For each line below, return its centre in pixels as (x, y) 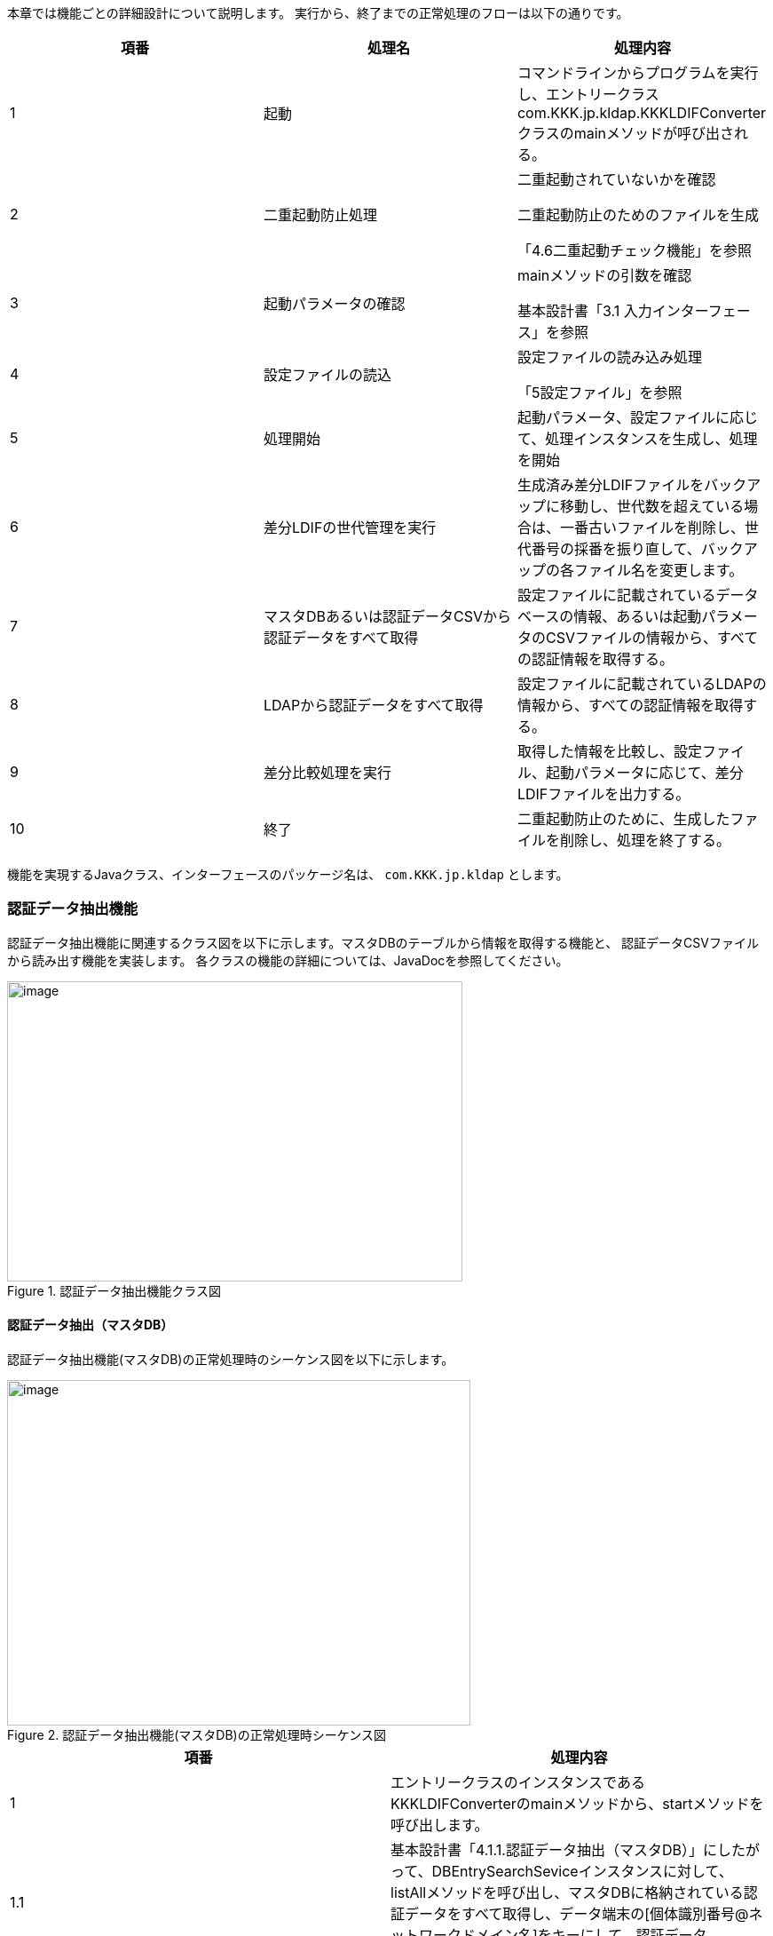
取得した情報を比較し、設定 (609, 751)
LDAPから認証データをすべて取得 (373, 705)
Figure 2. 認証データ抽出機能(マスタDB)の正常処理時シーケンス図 (197, 1734)
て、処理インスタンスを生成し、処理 (637, 439)
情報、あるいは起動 (638, 616)
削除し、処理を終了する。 (645, 840)
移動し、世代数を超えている (652, 506)
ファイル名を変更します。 (659, 570)
